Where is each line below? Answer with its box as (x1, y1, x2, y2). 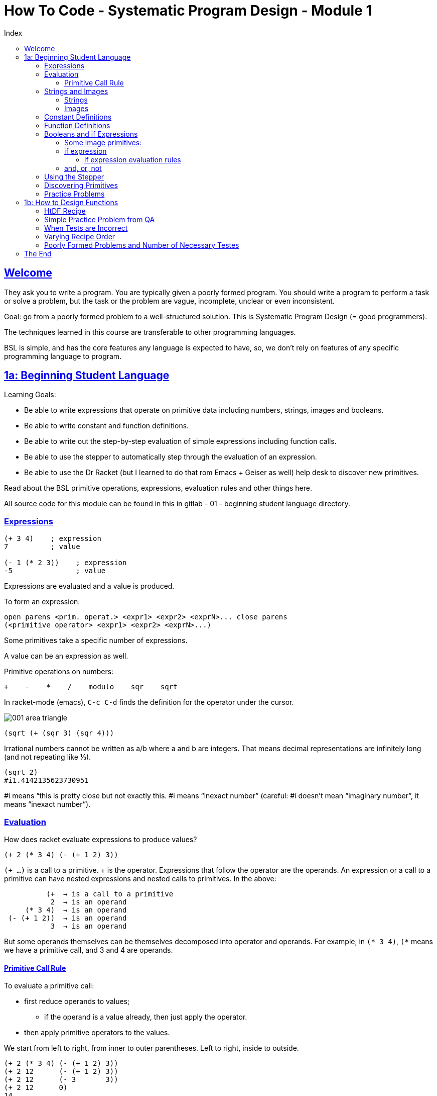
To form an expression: (4, 597, 80, 606)
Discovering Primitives (44, 180, 118, 190)
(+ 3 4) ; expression (4, 534, 101, 543)
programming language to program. (4, 351, 122, 360)
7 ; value (4, 542, 80, 551)
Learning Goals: (4, 390, 56, 399)
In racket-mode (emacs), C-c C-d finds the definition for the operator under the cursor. (4, 698, 294, 707)
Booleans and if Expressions (44, 129, 138, 138)
